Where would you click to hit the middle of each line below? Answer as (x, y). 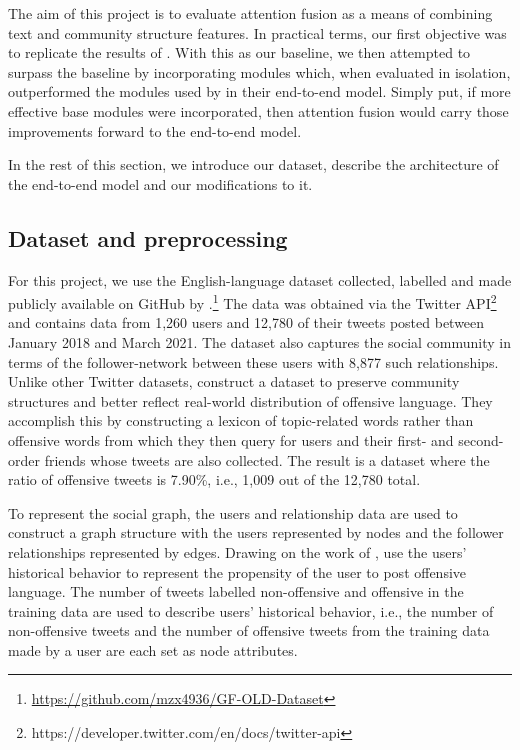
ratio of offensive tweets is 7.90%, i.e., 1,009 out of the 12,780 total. (214, 479)
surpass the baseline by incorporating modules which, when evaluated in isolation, (259, 71)
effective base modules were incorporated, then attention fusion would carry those (258, 110)
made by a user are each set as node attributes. (153, 649)
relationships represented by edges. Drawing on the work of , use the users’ (237, 551)
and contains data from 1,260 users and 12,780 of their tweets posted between (246, 322)
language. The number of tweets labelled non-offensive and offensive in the (236, 591)
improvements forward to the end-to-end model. (155, 130)
